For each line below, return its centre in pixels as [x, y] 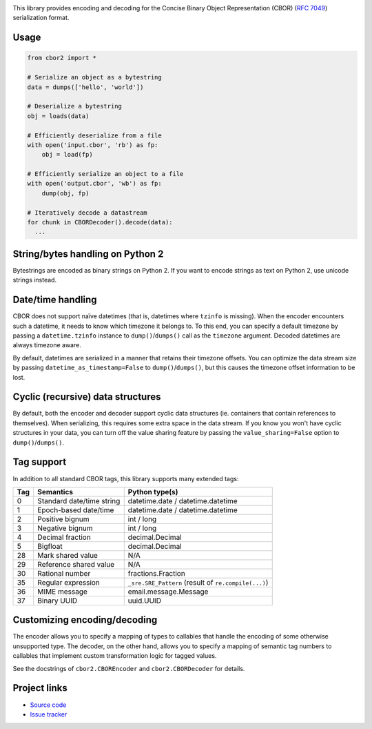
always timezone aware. [47, 345]
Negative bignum [65, 528]
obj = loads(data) [58, 116]
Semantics [55, 492]
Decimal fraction [64, 537]
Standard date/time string [79, 500]
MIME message [62, 592]
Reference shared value [76, 564]
